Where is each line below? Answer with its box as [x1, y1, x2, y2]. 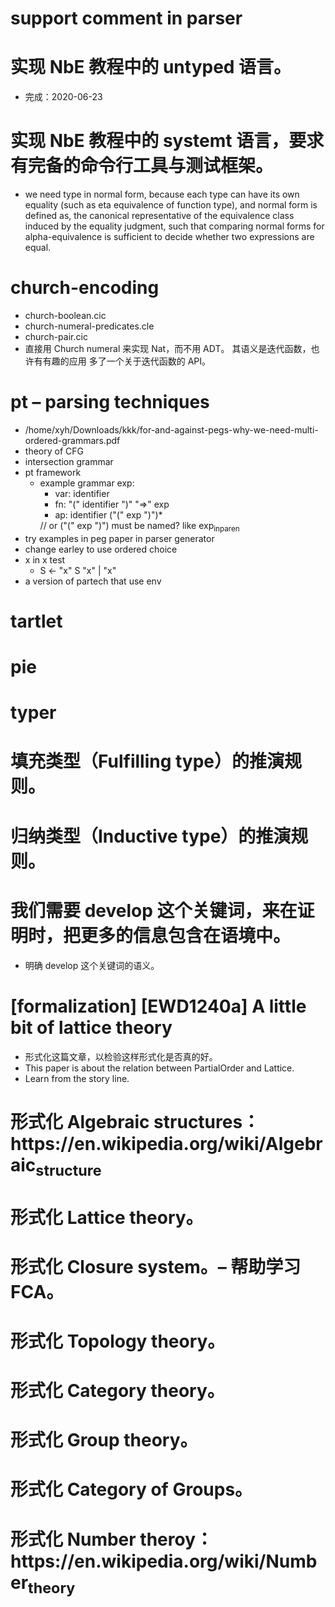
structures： [153, 1110, 261, 1133]
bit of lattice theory [10, 1016, 173, 1039]
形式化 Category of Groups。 [10, 1478, 253, 1501]
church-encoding [10, 277, 160, 299]
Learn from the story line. [24, 1072, 130, 1084]
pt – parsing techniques [10, 391, 210, 414]
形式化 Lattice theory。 [10, 1206, 204, 1229]
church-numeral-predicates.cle [24, 320, 155, 332]
